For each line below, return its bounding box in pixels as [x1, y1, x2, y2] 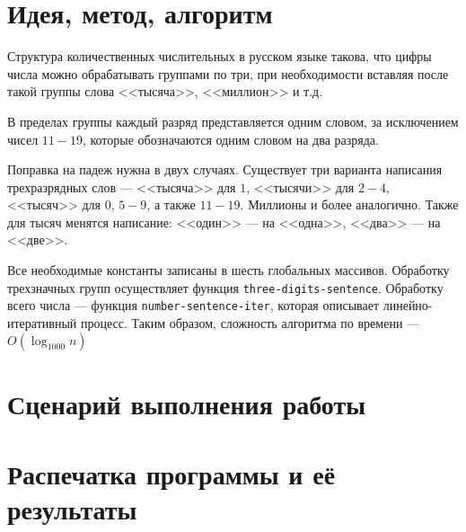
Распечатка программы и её [7, 456, 336, 492]
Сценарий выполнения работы [7, 385, 366, 421]
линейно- [382, 296, 433, 315]
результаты [7, 491, 137, 528]
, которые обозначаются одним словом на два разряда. [82, 129, 379, 148]
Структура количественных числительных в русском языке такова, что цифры [7, 47, 432, 66]
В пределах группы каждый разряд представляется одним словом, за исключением [7, 111, 459, 130]
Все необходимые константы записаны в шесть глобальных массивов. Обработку [7, 261, 450, 279]
